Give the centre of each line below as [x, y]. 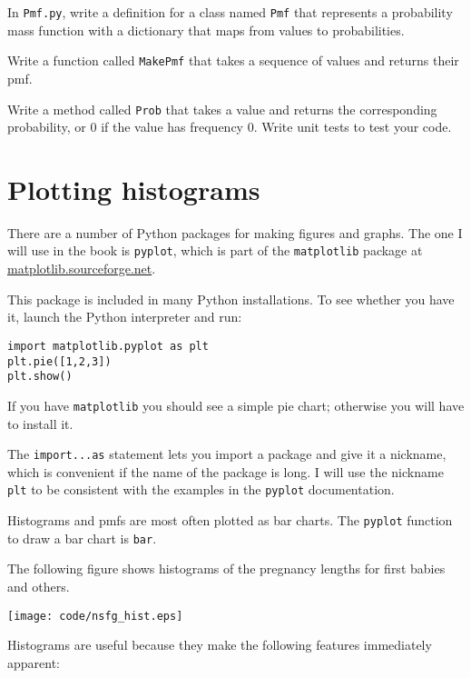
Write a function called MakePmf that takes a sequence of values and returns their [233, 60]
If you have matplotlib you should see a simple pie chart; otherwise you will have [236, 405]
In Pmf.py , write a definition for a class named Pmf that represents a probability [230, 12]
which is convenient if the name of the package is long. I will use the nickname [226, 471]
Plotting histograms [134, 189]
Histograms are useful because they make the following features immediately [220, 645]
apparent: [34, 662]
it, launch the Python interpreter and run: [125, 317]
